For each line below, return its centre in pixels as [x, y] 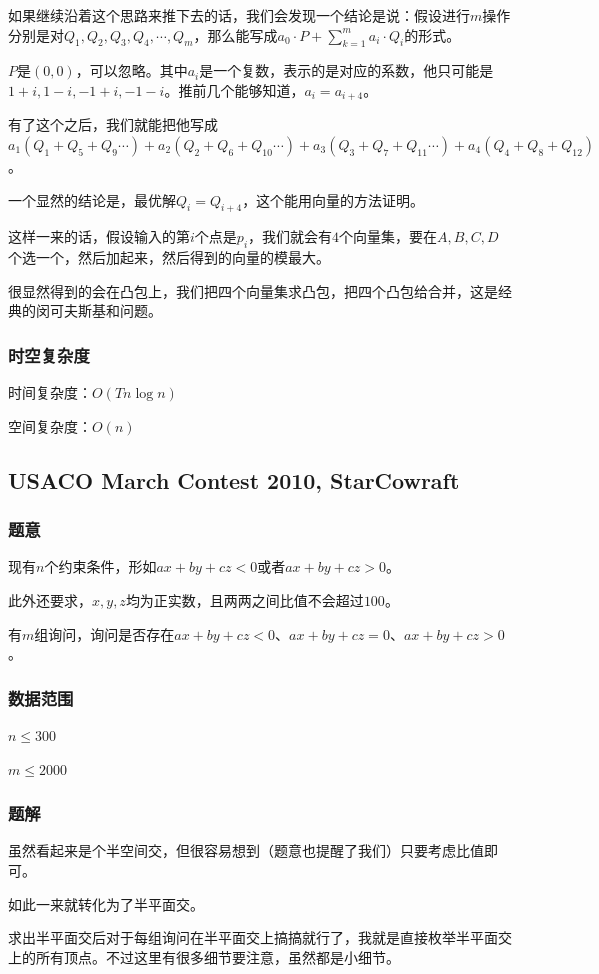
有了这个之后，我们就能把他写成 [113, 124]
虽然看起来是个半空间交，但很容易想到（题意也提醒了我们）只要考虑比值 [246, 850]
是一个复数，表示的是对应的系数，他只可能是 [346, 70]
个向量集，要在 [388, 236]
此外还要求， [50, 600]
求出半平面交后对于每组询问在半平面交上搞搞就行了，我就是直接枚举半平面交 [260, 937]
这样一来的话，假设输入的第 [99, 236]
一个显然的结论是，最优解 [92, 199]
